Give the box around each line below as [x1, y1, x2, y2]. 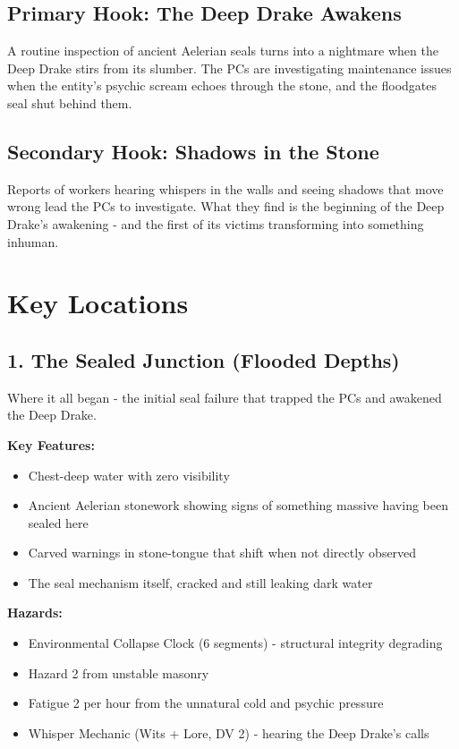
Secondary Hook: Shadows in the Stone [7, 137, 379, 165]
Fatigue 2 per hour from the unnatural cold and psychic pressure [28, 694, 384, 712]
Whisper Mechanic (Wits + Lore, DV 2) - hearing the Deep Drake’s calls [28, 723, 429, 742]
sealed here [28, 513, 89, 532]
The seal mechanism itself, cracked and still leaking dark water [28, 573, 373, 592]
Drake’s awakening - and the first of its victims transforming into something [7, 214, 424, 233]
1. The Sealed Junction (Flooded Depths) [7, 345, 400, 373]
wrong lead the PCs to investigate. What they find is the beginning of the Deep [7, 197, 445, 216]
